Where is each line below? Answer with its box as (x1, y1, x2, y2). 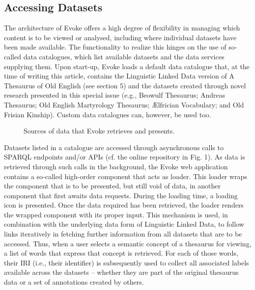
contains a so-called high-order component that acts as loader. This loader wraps (4, 171, 247, 181)
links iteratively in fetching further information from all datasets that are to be (4, 229, 242, 239)
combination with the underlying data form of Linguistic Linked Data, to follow (4, 219, 244, 229)
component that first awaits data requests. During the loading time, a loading (4, 190, 238, 200)
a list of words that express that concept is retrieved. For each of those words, (4, 248, 238, 258)
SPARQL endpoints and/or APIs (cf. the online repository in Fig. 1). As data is (4, 152, 245, 162)
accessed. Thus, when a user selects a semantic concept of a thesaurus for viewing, (4, 238, 252, 248)
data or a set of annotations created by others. (4, 277, 144, 287)
